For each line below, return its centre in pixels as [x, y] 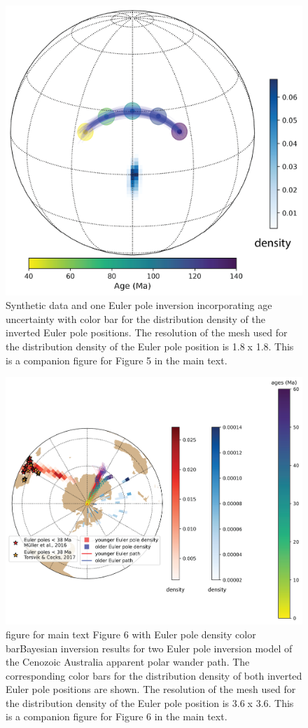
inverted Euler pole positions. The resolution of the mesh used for [147, 332]
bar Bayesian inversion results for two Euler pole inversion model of [149, 648]
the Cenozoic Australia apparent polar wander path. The [128, 662]
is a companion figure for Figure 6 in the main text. [117, 716]
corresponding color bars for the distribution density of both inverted [154, 675]
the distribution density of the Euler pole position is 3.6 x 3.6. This [150, 702]
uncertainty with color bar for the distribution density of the [136, 318]
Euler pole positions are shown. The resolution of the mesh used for [151, 689]
